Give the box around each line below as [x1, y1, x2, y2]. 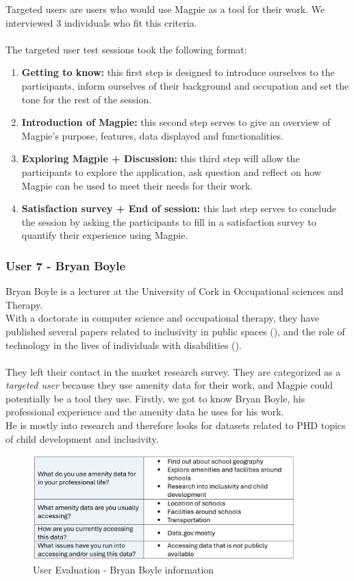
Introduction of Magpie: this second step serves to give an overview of [21, 115, 331, 129]
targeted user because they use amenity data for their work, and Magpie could [5, 378, 333, 392]
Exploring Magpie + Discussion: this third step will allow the [21, 151, 300, 166]
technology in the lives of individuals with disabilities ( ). [5, 337, 242, 352]
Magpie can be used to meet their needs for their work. [21, 178, 253, 192]
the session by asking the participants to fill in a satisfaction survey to [21, 214, 316, 229]
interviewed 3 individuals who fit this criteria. [5, 15, 197, 29]
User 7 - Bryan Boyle [5, 257, 126, 274]
